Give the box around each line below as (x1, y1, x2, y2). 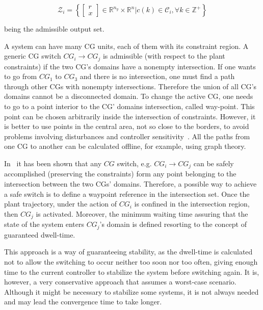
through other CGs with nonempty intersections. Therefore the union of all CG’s (4, 81, 256, 91)
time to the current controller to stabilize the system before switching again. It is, (4, 266, 259, 277)
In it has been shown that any (4, 158, 102, 168)
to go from (4, 71, 37, 82)
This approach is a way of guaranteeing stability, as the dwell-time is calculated (4, 246, 253, 257)
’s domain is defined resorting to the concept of (99, 219, 247, 229)
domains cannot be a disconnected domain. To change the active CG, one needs (4, 91, 253, 101)
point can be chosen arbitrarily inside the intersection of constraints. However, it (4, 111, 256, 121)
